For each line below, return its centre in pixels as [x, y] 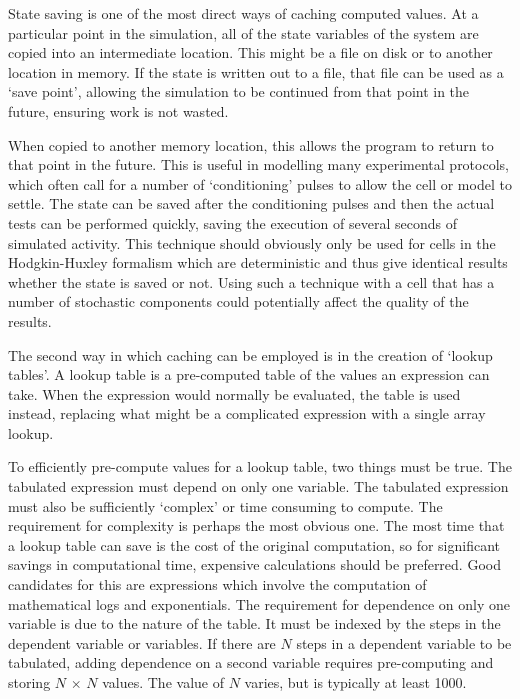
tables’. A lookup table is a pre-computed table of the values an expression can [249, 374]
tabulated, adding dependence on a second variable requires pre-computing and [251, 662]
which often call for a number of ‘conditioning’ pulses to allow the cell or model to [260, 183]
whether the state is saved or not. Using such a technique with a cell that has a [251, 281]
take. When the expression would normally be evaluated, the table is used [234, 393]
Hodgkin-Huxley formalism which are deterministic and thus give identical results [258, 262]
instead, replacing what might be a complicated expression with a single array [247, 413]
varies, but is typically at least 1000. [355, 682]
